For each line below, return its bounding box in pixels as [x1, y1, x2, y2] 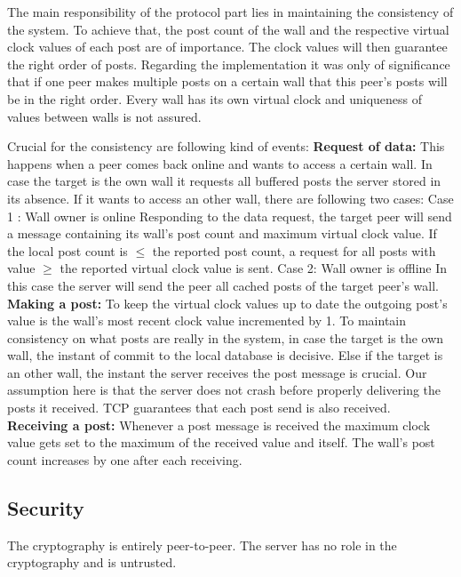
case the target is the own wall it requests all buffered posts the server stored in [7, 172, 441, 190]
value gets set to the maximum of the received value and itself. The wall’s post [7, 433, 435, 452]
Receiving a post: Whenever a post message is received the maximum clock [7, 415, 431, 434]
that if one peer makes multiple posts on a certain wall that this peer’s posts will [7, 72, 448, 91]
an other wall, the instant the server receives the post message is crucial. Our [7, 363, 427, 381]
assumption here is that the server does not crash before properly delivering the [7, 381, 441, 399]
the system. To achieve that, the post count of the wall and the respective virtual [7, 20, 449, 38]
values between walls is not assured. [7, 107, 202, 125]
